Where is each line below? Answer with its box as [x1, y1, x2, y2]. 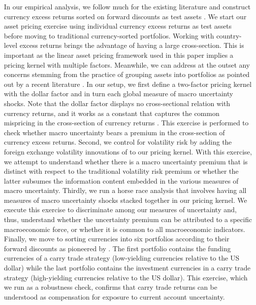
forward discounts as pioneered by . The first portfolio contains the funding [4, 243, 231, 253]
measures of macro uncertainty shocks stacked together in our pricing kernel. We [4, 194, 247, 205]
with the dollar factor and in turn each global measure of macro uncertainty [4, 88, 233, 99]
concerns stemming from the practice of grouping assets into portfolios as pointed [4, 69, 250, 79]
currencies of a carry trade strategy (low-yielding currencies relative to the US [4, 253, 240, 263]
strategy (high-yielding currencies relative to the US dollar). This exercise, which [4, 272, 248, 282]
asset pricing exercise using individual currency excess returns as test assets [4, 21, 232, 31]
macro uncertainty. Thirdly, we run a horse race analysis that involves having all [4, 185, 247, 195]
